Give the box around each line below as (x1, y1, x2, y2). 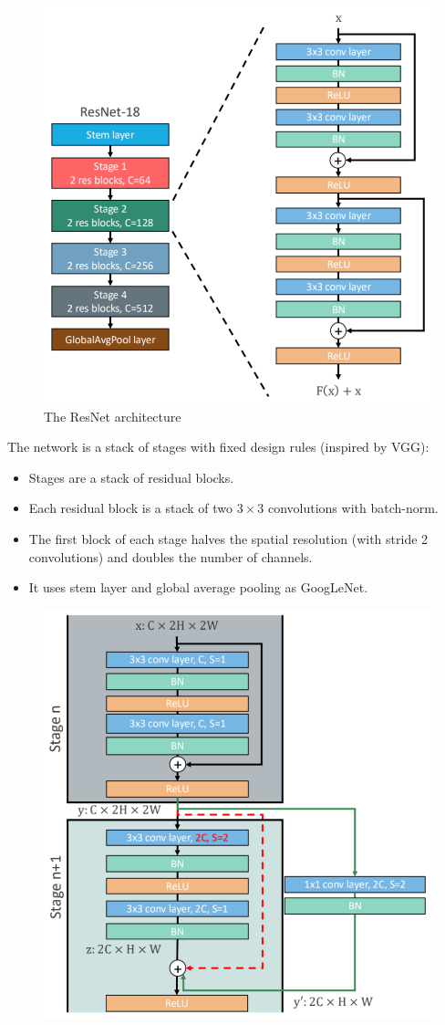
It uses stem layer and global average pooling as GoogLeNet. (28, 578, 368, 597)
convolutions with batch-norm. (267, 498, 439, 518)
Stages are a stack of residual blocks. (28, 467, 234, 486)
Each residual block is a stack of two (28, 498, 233, 518)
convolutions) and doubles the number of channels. (28, 547, 313, 566)
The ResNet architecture (44, 406, 181, 425)
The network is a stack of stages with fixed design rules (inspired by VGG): (7, 437, 429, 456)
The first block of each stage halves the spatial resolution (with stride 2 (28, 529, 429, 549)
